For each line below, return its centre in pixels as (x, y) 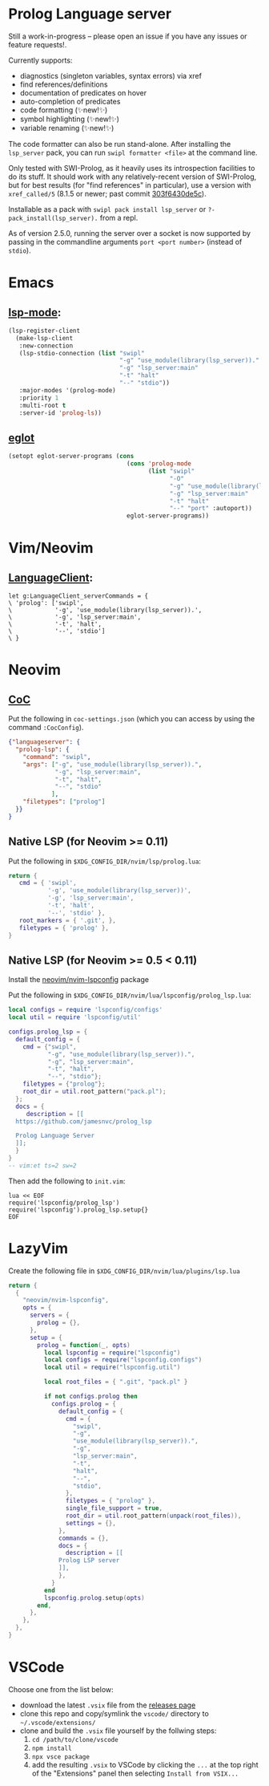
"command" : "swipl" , (57, 757)
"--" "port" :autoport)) (211, 509)
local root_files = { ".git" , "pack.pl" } (116, 1382)
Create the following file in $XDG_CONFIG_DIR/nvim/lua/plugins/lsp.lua (124, 1270)
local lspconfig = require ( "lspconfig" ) (112, 1353)
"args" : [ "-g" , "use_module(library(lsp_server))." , (112, 764)
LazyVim (38, 1248)
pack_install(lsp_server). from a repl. (73, 217)
